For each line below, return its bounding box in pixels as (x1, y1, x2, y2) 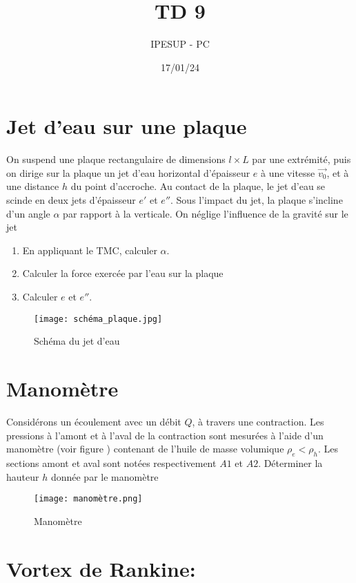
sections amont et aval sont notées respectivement (6, 455, 217, 470)
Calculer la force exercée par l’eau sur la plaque (22, 266, 224, 280)
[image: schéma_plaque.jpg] (34, 314, 163, 324)
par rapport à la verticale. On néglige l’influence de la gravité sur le (63, 206, 348, 220)
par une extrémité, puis (252, 152, 351, 166)
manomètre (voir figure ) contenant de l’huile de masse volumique (6, 441, 284, 456)
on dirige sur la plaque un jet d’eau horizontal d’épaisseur (6, 165, 250, 180)
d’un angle (6, 206, 50, 220)
